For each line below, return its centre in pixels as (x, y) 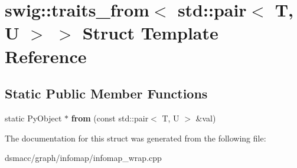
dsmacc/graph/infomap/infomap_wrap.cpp (83, 158)
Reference (46, 56)
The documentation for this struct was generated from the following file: (136, 138)
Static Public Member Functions (106, 93)
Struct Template (150, 33)
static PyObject (33, 118)
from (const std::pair (110, 118)
